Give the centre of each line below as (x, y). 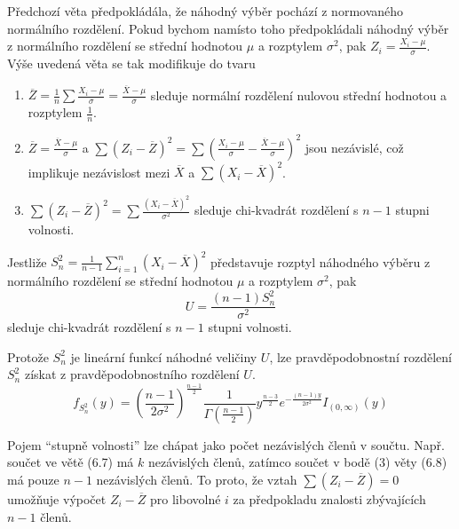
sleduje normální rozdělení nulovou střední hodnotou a (299, 95)
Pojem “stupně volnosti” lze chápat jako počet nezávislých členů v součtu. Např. (226, 444)
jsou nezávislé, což (354, 147)
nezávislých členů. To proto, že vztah (197, 480)
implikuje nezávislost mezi (99, 172)
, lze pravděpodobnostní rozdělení (360, 356)
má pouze (33, 480)
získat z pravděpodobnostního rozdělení (132, 374)
